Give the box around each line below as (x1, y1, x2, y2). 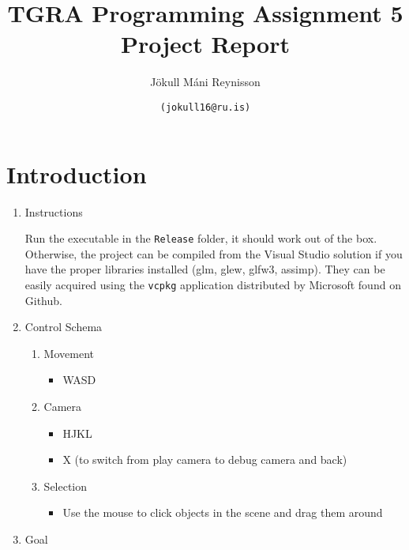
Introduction (6, 157, 147, 190)
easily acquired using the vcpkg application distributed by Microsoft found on (24, 276, 401, 292)
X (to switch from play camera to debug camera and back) (62, 451, 347, 468)
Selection (43, 477, 88, 494)
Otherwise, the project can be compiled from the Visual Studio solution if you (24, 245, 403, 262)
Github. (24, 292, 62, 308)
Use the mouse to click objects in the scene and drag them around (62, 504, 383, 521)
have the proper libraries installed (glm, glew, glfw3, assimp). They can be (24, 261, 385, 277)
